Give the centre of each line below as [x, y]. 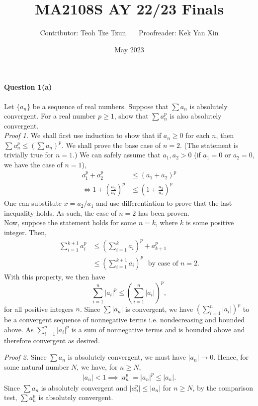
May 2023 [129, 49]
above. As [19, 329]
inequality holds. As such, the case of [60, 212]
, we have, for [97, 366]
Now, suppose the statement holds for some [70, 222]
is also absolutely [196, 116]
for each [198, 135]
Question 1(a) [28, 87]
